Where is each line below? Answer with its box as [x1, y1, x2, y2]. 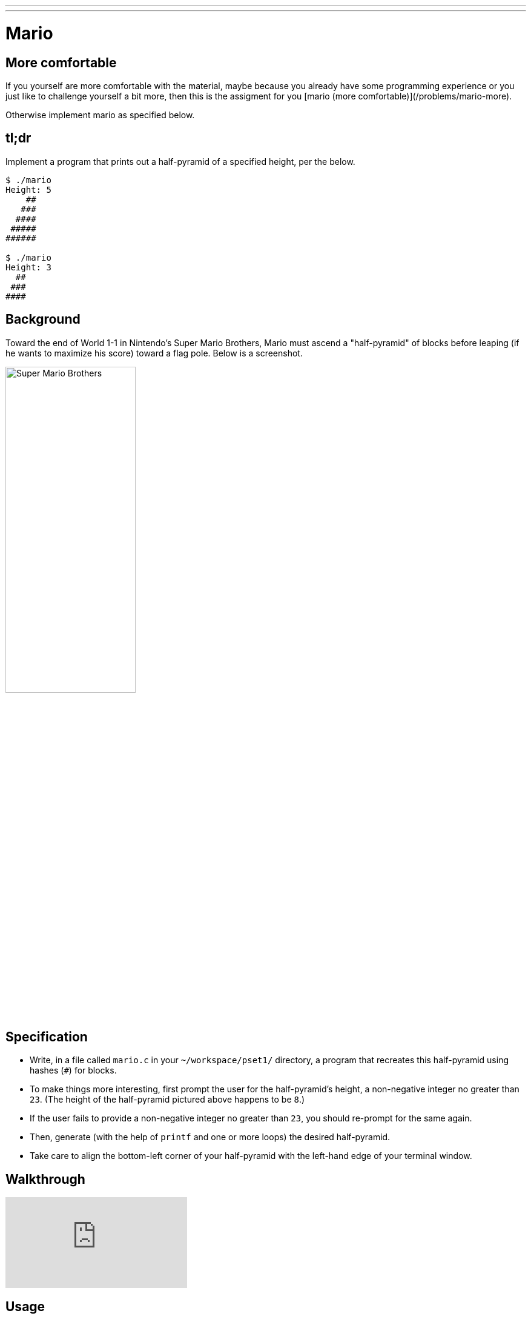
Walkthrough [5, 1171, 85, 1187]
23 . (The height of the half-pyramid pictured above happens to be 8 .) [30, 1094, 305, 1105]
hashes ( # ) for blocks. [30, 1065, 117, 1076]
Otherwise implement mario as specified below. [5, 109, 195, 120]
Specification [5, 1029, 88, 1045]
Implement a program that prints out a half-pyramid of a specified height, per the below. [5, 156, 355, 167]
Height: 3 [5, 262, 51, 272]
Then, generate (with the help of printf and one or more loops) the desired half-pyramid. [30, 1132, 391, 1143]
